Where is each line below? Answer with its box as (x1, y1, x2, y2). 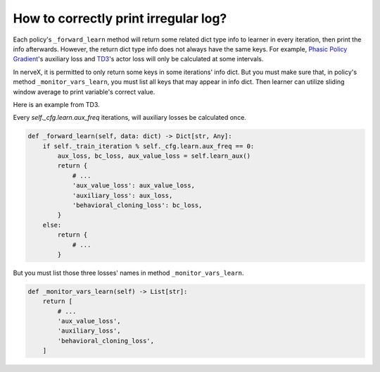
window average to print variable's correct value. (13, 87, 156, 96)
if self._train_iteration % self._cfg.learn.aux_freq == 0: (42, 142, 255, 150)
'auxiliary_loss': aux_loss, (72, 191, 173, 199)
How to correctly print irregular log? (13, 11, 227, 26)
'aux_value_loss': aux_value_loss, (72, 182, 195, 190)
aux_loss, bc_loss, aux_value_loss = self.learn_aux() (57, 152, 251, 160)
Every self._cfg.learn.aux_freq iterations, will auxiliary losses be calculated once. (13, 113, 246, 122)
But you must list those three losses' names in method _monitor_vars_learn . (13, 268, 244, 277)
